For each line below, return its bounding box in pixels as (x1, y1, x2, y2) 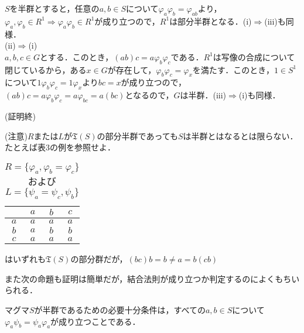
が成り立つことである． (50, 315, 141, 327)
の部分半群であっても (97, 129, 178, 142)
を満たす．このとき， (192, 63, 274, 75)
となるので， (125, 89, 174, 101)
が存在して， (107, 63, 156, 75)
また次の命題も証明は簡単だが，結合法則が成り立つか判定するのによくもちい (5, 272, 300, 284)
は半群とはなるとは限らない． (183, 129, 298, 142)
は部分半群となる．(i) (169, 15, 252, 27)
